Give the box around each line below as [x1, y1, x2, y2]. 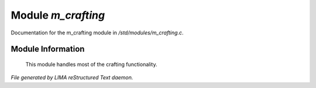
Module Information [11, 44, 85, 54]
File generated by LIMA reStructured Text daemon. [11, 74, 133, 81]
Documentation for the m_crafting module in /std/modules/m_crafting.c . [11, 29, 184, 36]
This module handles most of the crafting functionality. [25, 61, 157, 68]
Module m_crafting [11, 9, 105, 22]
